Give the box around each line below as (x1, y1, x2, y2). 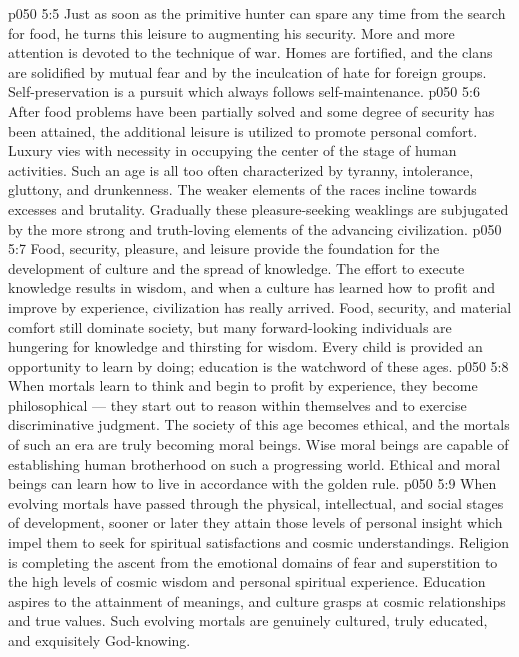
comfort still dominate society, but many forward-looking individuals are (8, 316, 452, 337)
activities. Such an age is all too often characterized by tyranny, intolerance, (8, 159, 474, 180)
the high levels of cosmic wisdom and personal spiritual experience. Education (8, 571, 486, 592)
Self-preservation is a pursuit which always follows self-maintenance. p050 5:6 (8, 81, 480, 102)
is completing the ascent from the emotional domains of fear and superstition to (8, 551, 498, 572)
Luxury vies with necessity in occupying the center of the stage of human (8, 140, 457, 161)
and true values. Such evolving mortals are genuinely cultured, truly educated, (8, 610, 488, 631)
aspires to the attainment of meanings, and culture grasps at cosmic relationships (8, 590, 506, 611)
